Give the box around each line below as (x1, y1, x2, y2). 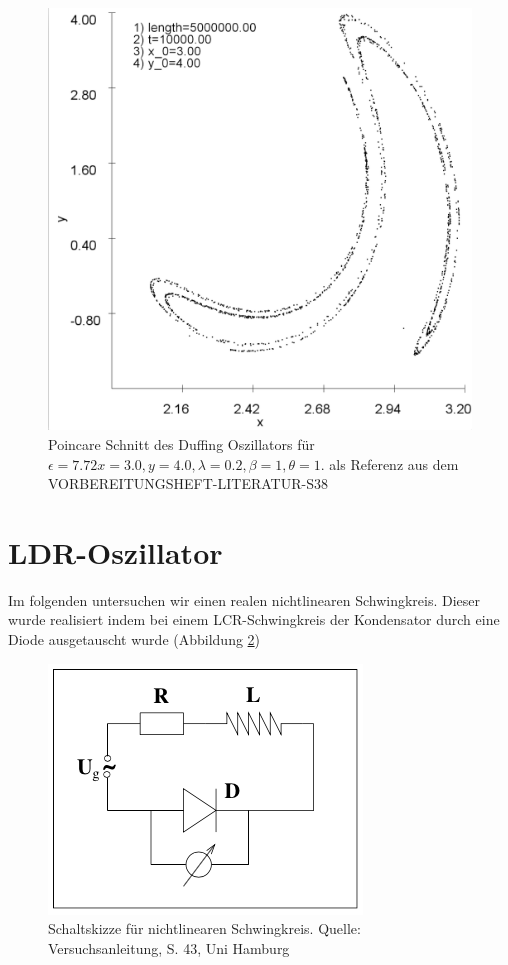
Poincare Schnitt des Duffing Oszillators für (48, 433, 315, 454)
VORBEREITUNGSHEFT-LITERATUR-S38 (48, 473, 328, 494)
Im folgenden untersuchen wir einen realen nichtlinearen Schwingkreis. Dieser (8, 589, 480, 610)
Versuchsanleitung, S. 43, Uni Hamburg (48, 937, 290, 958)
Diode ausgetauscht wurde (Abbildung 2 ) (8, 629, 261, 650)
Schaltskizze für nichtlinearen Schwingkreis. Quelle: (48, 918, 361, 939)
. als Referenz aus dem (320, 453, 459, 474)
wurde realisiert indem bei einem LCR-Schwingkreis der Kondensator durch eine (8, 609, 500, 630)
